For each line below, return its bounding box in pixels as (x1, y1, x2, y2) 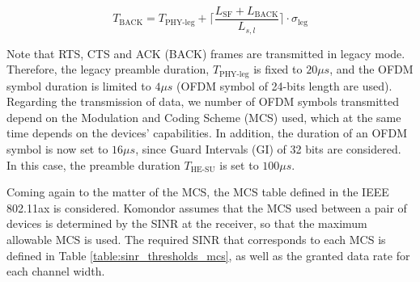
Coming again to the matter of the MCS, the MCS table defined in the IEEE (6, 183, 389, 200)
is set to (219, 156, 259, 173)
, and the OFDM (329, 61, 414, 78)
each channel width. (6, 263, 105, 280)
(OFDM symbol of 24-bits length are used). (176, 77, 392, 94)
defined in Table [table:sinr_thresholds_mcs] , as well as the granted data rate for (6, 246, 410, 263)
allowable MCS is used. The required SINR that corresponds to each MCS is (6, 230, 386, 247)
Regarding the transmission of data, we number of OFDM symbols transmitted (6, 93, 399, 110)
